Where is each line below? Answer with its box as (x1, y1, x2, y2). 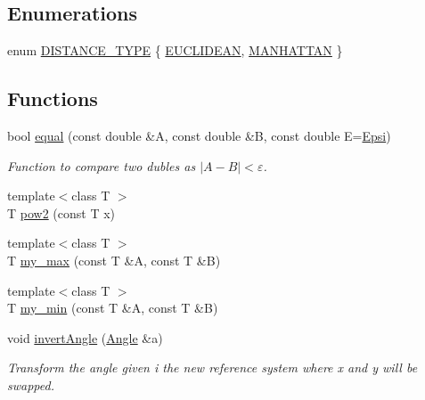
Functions (7, 85, 98, 112)
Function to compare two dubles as (7, 156, 196, 175)
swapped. (7, 375, 54, 394)
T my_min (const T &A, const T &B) (7, 298, 218, 317)
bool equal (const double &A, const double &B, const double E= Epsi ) (7, 127, 391, 144)
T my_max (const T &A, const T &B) (7, 250, 221, 269)
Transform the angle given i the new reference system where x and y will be (7, 358, 418, 377)
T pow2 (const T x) (7, 203, 116, 222)
